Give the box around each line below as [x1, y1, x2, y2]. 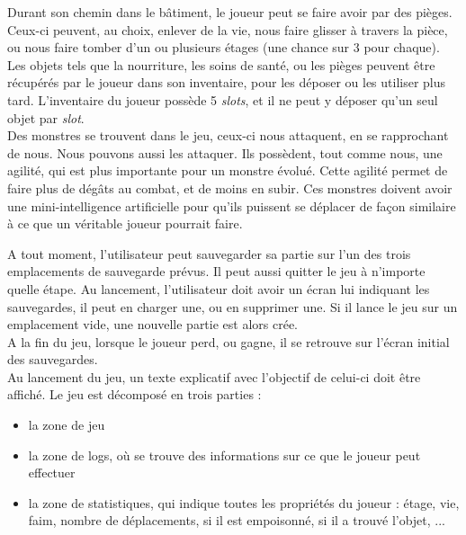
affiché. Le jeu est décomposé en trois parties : [7, 385, 262, 404]
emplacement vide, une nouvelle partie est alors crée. [7, 315, 299, 334]
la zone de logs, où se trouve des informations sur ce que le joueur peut [28, 445, 421, 464]
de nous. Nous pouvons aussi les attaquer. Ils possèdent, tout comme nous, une [7, 143, 443, 162]
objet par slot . [7, 108, 85, 127]
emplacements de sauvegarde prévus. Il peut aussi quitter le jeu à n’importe [7, 262, 426, 281]
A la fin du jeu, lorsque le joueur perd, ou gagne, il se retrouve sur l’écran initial [7, 332, 450, 351]
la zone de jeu [28, 415, 105, 434]
